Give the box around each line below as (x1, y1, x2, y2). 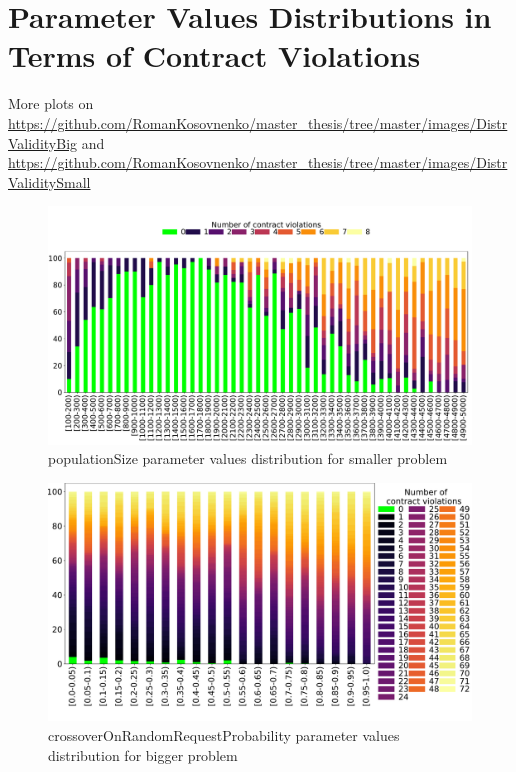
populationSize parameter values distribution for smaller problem (48, 448, 448, 469)
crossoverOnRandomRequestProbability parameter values (48, 725, 400, 746)
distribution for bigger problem (48, 744, 238, 765)
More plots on (8, 93, 94, 114)
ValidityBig (8, 132, 78, 153)
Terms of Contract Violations (8, 35, 421, 76)
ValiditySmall (8, 171, 91, 192)
